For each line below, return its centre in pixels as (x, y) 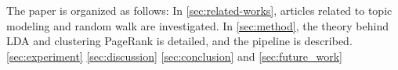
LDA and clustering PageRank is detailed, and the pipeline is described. (179, 41)
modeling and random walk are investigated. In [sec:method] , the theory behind (197, 25)
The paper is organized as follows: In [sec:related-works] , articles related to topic (199, 10)
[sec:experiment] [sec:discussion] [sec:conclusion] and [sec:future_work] (174, 56)
